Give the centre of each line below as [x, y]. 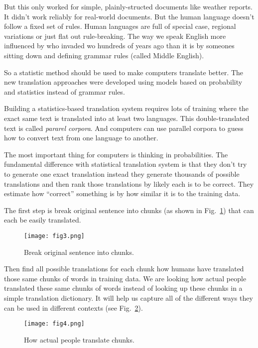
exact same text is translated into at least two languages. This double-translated [127, 118]
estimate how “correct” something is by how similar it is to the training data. [122, 193]
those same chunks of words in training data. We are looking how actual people [125, 278]
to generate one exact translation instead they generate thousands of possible [122, 174]
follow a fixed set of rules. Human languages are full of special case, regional [120, 26]
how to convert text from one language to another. [81, 138]
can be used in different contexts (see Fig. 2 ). [73, 307]
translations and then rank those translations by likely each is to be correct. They [129, 183]
